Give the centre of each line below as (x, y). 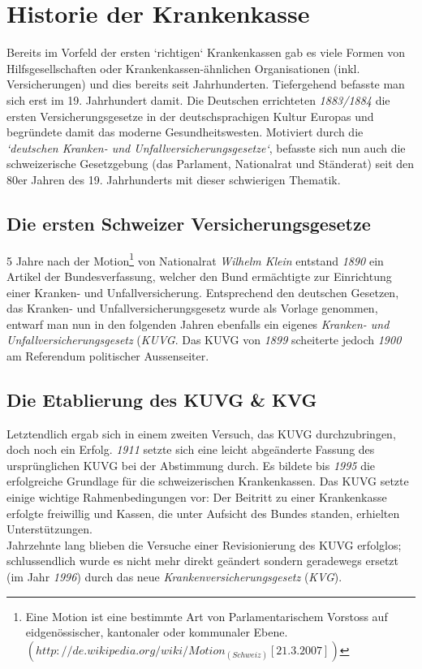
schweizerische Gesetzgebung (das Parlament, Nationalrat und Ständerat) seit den (211, 164)
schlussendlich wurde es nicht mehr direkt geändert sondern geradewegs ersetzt (202, 561)
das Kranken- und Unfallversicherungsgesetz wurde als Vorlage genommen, (192, 308)
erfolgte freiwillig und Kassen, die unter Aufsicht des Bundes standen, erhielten (203, 513)
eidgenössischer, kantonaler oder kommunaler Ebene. (157, 632)
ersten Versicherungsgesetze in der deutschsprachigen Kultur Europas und (190, 116)
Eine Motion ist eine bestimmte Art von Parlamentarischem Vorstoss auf (207, 616)
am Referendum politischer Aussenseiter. (108, 355)
